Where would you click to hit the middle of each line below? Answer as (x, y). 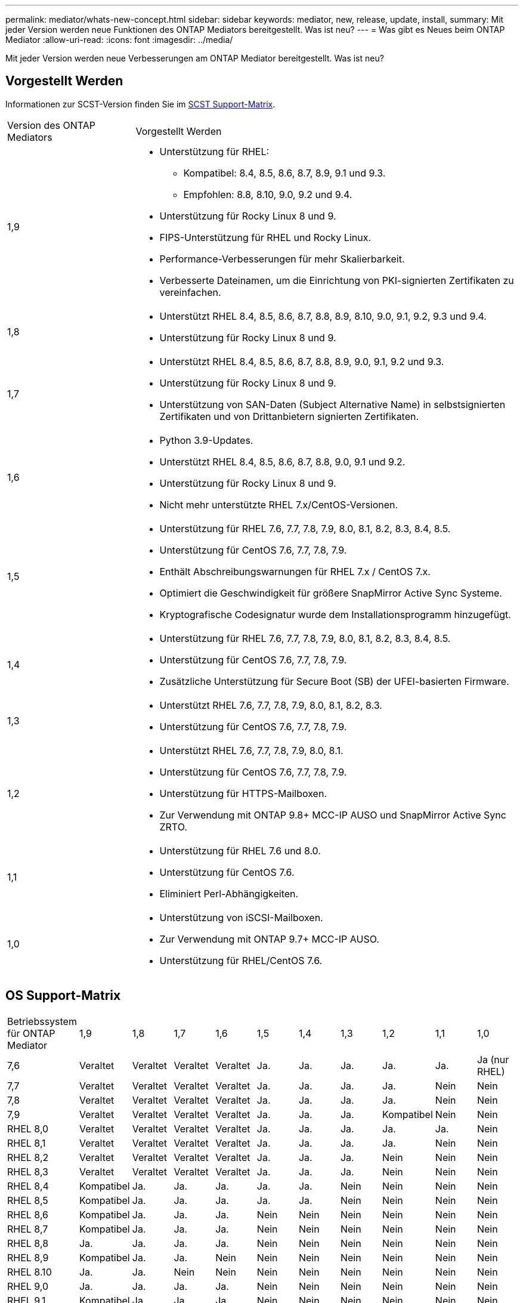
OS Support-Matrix (63, 996)
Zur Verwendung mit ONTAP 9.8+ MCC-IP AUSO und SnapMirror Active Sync (333, 815)
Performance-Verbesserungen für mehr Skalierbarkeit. (282, 259)
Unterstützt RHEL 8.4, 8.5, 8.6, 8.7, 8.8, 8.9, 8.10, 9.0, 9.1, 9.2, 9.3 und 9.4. (323, 316)
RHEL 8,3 (28, 1171)
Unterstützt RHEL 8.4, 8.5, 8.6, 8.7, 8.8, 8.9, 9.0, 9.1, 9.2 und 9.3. (302, 361)
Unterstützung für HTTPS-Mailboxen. (243, 793)
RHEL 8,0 (28, 1128)
